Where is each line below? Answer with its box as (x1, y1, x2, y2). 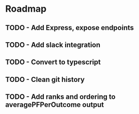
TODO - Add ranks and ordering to (5, 93, 116, 101)
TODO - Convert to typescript (5, 58, 101, 67)
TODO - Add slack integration (5, 40, 101, 49)
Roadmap (5, 3, 47, 15)
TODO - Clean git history (5, 75, 85, 84)
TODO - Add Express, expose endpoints (5, 23, 134, 32)
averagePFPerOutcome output (5, 100, 104, 109)
